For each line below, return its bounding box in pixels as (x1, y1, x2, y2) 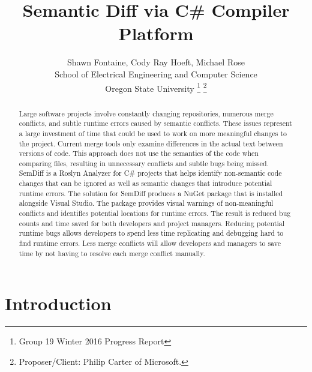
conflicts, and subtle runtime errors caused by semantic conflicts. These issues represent (19, 118, 292, 128)
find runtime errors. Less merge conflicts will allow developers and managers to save (19, 238, 281, 248)
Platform (118, 21, 194, 46)
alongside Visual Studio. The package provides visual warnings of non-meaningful (19, 198, 274, 208)
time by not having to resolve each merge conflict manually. (19, 248, 205, 258)
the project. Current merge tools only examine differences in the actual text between (19, 138, 283, 148)
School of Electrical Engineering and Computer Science (55, 67, 257, 80)
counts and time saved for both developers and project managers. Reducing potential (19, 218, 284, 228)
